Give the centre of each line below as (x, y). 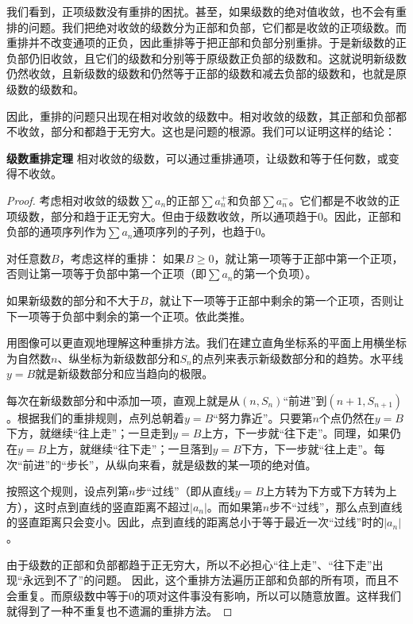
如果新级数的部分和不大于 (73, 300)
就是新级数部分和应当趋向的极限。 (124, 374)
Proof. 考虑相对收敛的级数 (73, 200)
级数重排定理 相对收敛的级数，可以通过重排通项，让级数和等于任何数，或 (197, 158)
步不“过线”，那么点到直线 (336, 506)
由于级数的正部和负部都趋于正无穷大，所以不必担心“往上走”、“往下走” (189, 564)
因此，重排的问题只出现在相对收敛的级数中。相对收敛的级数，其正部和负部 (201, 116)
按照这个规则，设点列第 (68, 491)
